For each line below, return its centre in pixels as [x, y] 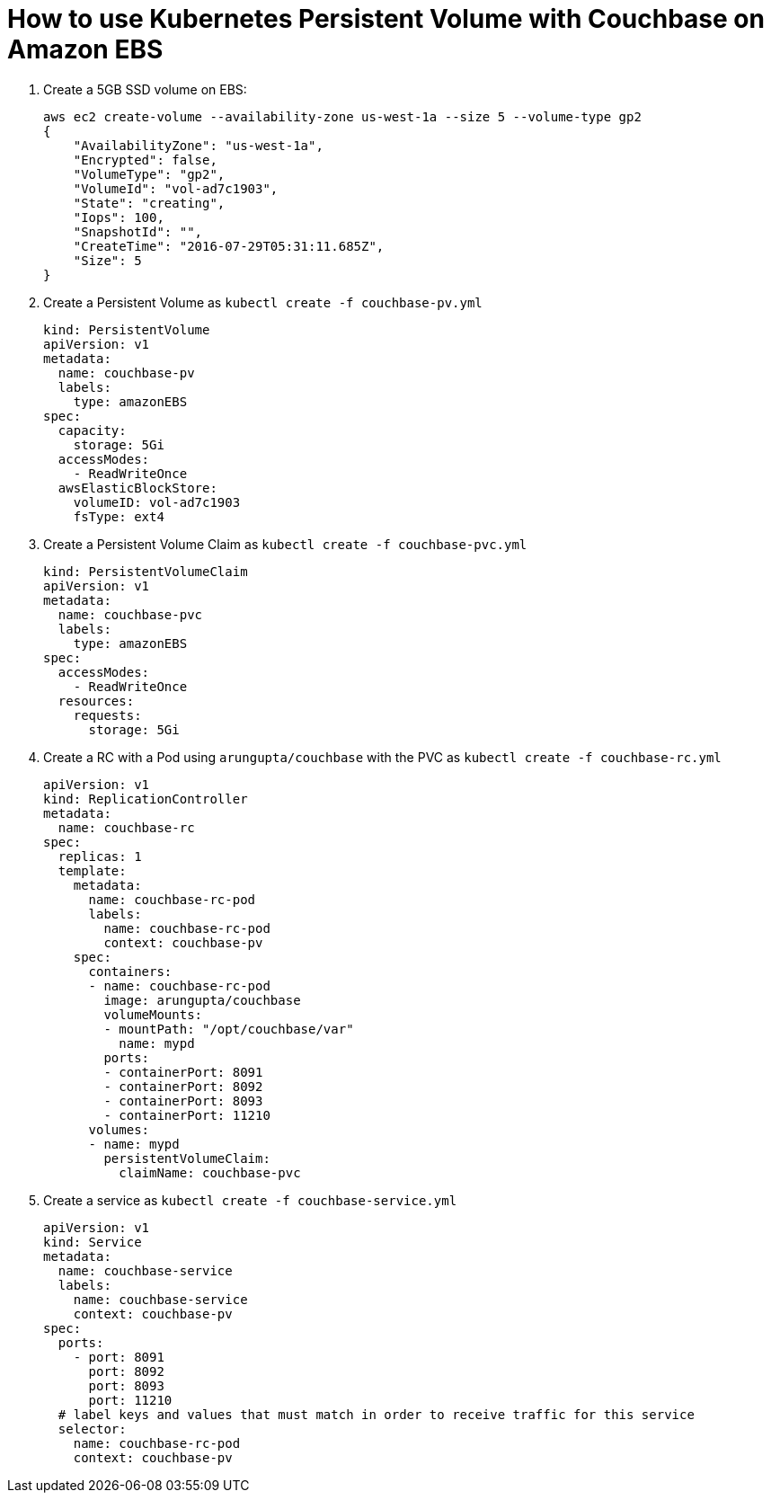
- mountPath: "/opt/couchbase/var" [229, 1029]
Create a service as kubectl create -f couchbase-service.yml [250, 1200]
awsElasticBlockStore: [137, 488]
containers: [130, 971]
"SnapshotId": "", [138, 231]
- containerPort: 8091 [183, 1072]
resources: [96, 701]
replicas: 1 [100, 856]
